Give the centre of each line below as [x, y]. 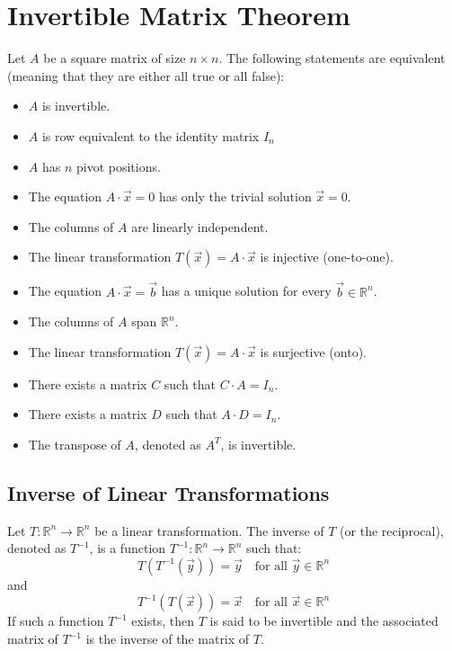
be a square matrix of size [115, 58]
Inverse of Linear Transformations [168, 492]
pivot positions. [118, 166]
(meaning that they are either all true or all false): [146, 75]
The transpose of [75, 444]
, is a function [128, 548]
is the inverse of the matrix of [168, 639]
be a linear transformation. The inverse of [209, 530]
